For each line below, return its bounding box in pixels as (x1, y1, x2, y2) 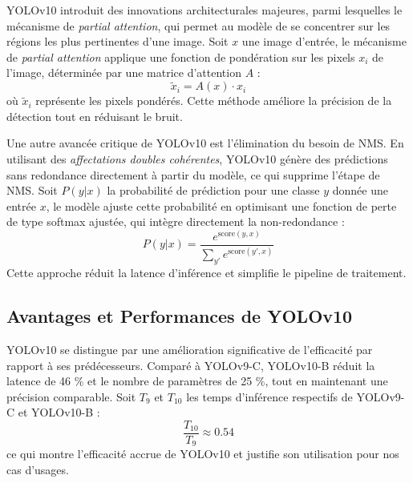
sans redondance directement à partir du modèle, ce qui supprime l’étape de (6, 166, 380, 183)
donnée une (332, 182, 388, 199)
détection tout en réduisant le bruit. (6, 107, 183, 124)
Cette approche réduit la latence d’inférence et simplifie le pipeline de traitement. (6, 264, 407, 281)
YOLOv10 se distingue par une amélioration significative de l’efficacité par (6, 340, 373, 357)
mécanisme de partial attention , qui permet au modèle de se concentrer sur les (6, 17, 391, 34)
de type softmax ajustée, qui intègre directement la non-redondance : (6, 213, 345, 230)
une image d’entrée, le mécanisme (241, 33, 407, 50)
